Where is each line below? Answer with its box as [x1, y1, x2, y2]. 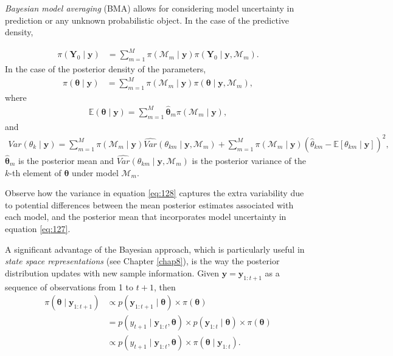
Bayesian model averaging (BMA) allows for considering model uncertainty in [5, 2, 294, 14]
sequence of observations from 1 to [5, 280, 134, 293]
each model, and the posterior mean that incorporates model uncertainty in [5, 210, 287, 223]
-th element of [9, 166, 61, 179]
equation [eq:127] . [5, 222, 71, 234]
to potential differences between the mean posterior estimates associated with [5, 198, 294, 211]
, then [153, 280, 176, 293]
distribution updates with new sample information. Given [5, 266, 220, 279]
